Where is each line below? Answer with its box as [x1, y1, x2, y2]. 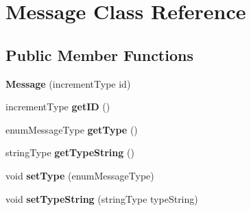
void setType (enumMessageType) [5, 168, 154, 182]
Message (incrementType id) [5, 76, 131, 90]
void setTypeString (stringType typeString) [5, 191, 198, 206]
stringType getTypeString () [5, 145, 134, 160]
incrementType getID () [5, 99, 110, 114]
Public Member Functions [5, 44, 193, 65]
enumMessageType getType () [5, 122, 138, 136]
